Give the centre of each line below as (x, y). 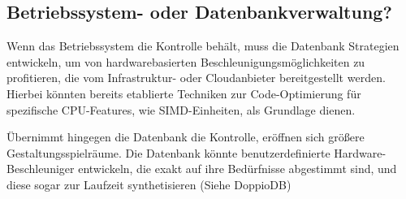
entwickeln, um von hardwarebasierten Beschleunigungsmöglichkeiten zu (186, 61)
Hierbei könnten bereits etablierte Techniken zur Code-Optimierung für (184, 93)
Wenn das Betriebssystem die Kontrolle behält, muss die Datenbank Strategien (203, 46)
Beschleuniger (41, 169)
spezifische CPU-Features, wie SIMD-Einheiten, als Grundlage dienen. (181, 109)
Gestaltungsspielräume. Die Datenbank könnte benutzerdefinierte (168, 152)
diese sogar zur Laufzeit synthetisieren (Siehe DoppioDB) (149, 184)
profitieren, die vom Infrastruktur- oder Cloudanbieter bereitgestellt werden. (196, 78)
